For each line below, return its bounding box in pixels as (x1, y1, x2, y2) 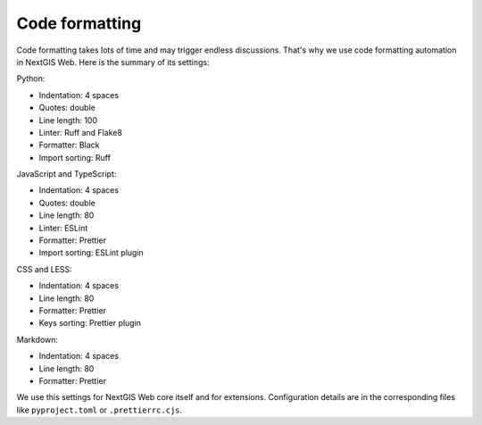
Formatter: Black (38, 139, 100, 151)
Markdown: (16, 334, 58, 345)
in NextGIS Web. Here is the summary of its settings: (16, 56, 210, 67)
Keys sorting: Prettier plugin (38, 318, 142, 329)
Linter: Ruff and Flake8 (38, 127, 122, 137)
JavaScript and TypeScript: (16, 169, 117, 179)
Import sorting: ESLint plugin (38, 247, 145, 258)
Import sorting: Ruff (38, 152, 112, 162)
